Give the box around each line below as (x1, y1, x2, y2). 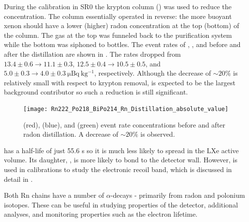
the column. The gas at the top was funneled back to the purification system (4, 30, 232, 40)
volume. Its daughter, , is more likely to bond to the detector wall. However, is (4, 155, 238, 165)
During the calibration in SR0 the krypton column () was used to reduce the (4, 1, 232, 11)
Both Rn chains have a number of (4, 190, 104, 200)
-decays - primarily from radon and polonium (110, 190, 245, 200)
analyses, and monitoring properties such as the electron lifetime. (4, 209, 198, 219)
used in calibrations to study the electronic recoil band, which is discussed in (4, 164, 232, 174)
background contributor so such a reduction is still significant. (4, 87, 188, 97)
